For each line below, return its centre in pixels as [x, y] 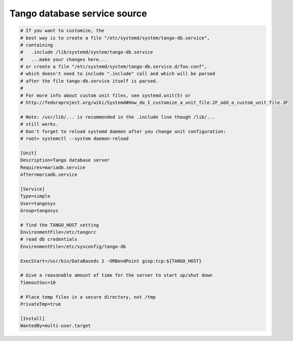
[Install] [33, 318]
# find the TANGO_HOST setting [60, 225]
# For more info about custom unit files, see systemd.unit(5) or [105, 95]
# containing [37, 45]
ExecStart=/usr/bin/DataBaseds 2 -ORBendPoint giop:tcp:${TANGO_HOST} [111, 261]
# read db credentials [49, 239]
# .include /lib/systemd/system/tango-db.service [87, 52]
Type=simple [35, 196]
